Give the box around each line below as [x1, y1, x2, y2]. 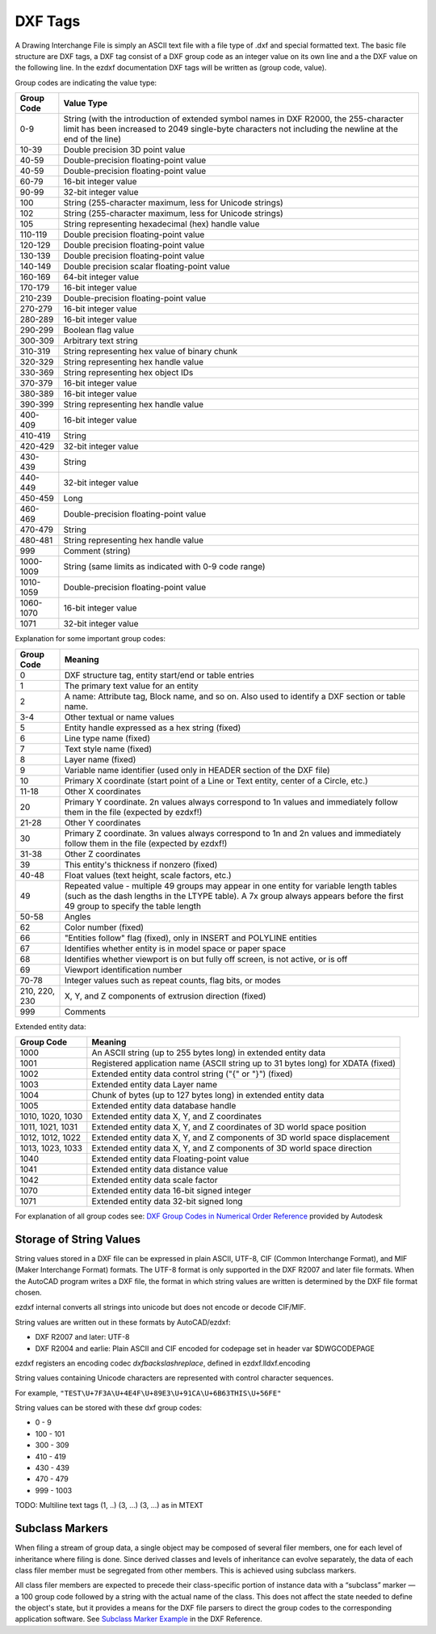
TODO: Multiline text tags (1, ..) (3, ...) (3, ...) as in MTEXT [15, 1501, 203, 1510]
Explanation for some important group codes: [15, 634, 166, 644]
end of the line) [63, 133, 121, 145]
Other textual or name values [64, 711, 175, 723]
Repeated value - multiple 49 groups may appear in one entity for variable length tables [64, 880, 397, 891]
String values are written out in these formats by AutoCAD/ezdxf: [15, 1317, 231, 1327]
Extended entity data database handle [91, 1100, 237, 1111]
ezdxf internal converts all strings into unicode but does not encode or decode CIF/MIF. [15, 1303, 307, 1312]
